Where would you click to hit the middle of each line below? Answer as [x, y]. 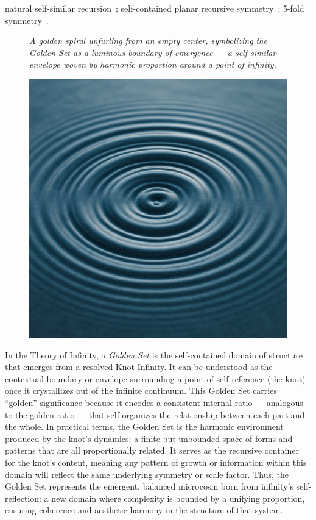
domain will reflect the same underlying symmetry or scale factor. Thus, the [147, 474]
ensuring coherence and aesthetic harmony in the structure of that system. [144, 510]
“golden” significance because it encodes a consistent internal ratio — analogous [154, 402]
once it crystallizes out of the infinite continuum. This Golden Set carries [141, 390]
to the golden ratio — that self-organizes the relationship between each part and [155, 414]
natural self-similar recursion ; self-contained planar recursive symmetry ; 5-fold [155, 8]
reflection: [23, 498]
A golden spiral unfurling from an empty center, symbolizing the [148, 41]
